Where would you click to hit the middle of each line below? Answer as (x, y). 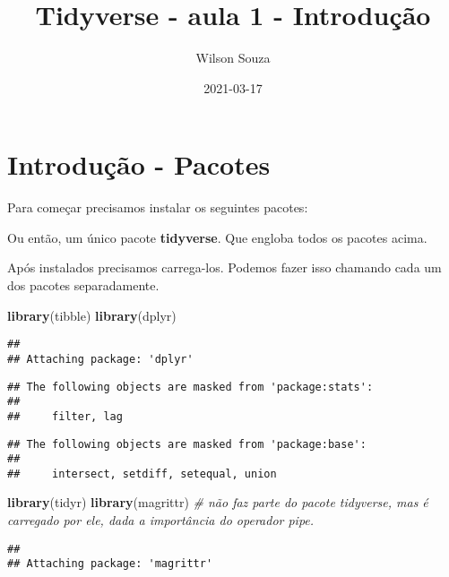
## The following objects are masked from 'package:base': (187, 444)
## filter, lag (65, 416)
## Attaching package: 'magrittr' (110, 564)
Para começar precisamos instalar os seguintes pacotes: (158, 207)
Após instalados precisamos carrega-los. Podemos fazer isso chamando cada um (224, 267)
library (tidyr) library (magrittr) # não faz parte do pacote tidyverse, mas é (218, 502)
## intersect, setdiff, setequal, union (142, 474)
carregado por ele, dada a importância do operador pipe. (161, 520)
